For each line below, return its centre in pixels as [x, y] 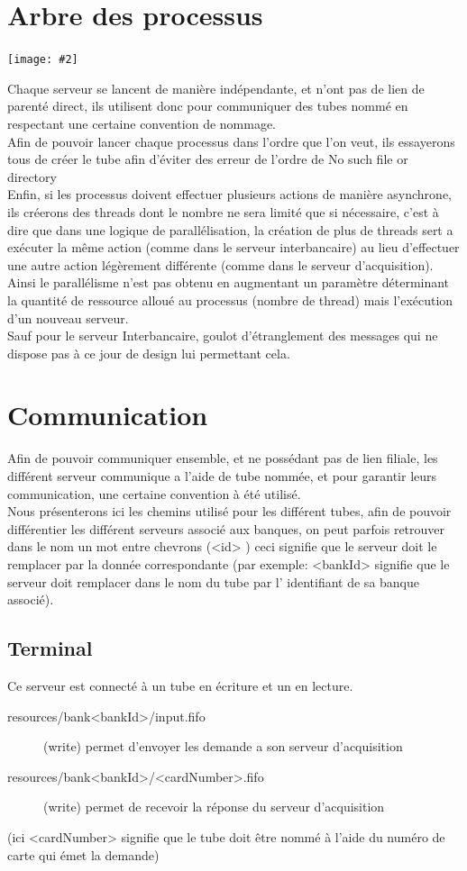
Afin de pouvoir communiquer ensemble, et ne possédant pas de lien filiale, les [223, 458]
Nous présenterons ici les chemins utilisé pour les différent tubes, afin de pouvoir [229, 511]
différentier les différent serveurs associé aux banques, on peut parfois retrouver [226, 528]
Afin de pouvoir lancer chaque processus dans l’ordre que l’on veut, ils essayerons [231, 141]
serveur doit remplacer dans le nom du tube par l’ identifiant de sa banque [214, 581]
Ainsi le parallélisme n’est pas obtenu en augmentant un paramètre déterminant [229, 282]
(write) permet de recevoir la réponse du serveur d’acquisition [214, 807]
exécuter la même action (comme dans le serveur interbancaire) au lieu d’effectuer [233, 247]
